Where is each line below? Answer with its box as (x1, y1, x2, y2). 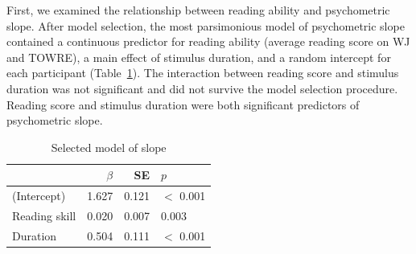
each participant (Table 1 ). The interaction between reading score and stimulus (6, 64, 399, 81)
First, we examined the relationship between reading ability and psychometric (6, 2, 390, 18)
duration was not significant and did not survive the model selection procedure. (6, 80, 398, 96)
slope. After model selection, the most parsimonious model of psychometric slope (6, 17, 405, 34)
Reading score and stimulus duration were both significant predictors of (6, 96, 360, 113)
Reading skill (12, 207, 76, 224)
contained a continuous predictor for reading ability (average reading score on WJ (6, 33, 410, 50)
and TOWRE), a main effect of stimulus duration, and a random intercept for (6, 48, 391, 65)
